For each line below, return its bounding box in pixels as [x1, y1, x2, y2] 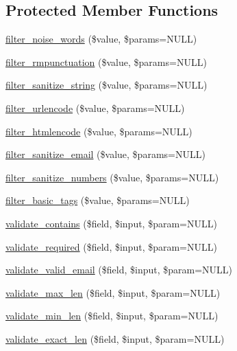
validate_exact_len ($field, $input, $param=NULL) [5, 331, 225, 346]
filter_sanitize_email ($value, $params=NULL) [5, 147, 205, 161]
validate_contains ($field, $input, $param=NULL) [5, 216, 217, 230]
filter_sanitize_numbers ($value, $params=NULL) [5, 170, 219, 184]
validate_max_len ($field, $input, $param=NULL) [5, 285, 221, 299]
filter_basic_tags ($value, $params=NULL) [5, 193, 190, 207]
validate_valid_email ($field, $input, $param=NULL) [5, 262, 233, 277]
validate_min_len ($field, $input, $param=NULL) [5, 308, 219, 323]
